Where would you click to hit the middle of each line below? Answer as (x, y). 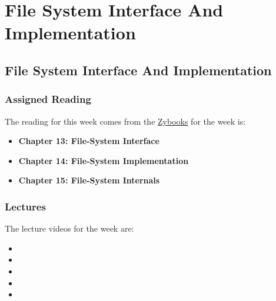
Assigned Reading (48, 99)
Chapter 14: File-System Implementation (104, 160)
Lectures (25, 206)
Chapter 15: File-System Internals (89, 180)
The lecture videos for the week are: (69, 228)
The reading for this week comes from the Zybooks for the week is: (125, 121)
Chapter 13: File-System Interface (89, 141)
